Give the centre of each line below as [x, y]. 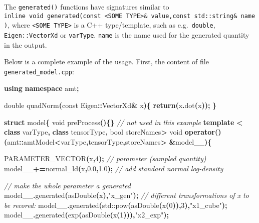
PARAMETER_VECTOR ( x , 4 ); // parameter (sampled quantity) [105, 158]
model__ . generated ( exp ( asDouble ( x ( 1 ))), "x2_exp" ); [87, 215]
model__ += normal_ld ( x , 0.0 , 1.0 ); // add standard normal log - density [114, 169]
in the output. [26, 44]
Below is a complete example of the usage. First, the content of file [106, 62]
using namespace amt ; [42, 88]
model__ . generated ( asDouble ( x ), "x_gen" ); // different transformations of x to [126, 195]
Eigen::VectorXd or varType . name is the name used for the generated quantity [127, 34]
